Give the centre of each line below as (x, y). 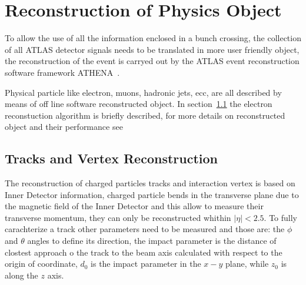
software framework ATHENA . (62, 72)
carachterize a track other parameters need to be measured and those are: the (145, 229)
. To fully (280, 217)
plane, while (247, 264)
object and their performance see (64, 127)
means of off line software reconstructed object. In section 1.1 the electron (139, 104)
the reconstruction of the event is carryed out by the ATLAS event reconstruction (152, 61)
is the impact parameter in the (146, 264)
